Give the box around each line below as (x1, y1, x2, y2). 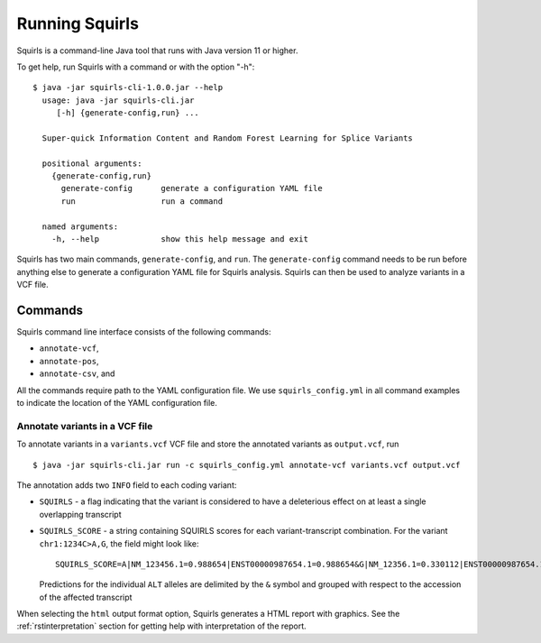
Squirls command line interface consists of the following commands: (16, 326, 271, 337)
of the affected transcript (39, 592, 133, 602)
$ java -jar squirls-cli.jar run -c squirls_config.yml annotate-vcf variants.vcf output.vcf (32, 460, 461, 470)
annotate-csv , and (39, 368, 115, 379)
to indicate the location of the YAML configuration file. (16, 398, 218, 409)
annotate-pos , (39, 355, 99, 366)
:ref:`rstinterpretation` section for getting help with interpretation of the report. (16, 620, 307, 631)
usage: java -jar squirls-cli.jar (41, 95, 195, 106)
